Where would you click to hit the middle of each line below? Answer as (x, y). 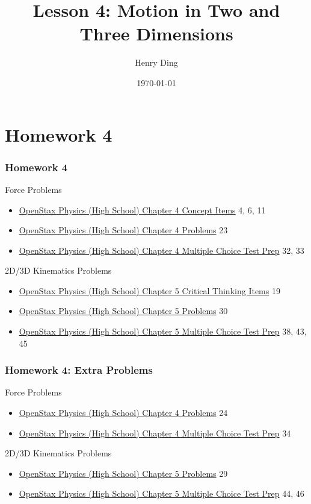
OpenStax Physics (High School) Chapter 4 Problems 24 (123, 413)
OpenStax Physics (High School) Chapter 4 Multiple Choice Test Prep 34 (155, 433)
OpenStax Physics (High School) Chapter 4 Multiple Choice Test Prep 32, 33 (162, 250)
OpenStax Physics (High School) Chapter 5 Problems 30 (123, 311)
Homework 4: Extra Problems (79, 370)
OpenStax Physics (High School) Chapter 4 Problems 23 (123, 230)
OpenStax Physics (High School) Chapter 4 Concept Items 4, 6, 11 (142, 209)
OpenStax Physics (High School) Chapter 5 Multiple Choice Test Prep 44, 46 (162, 493)
